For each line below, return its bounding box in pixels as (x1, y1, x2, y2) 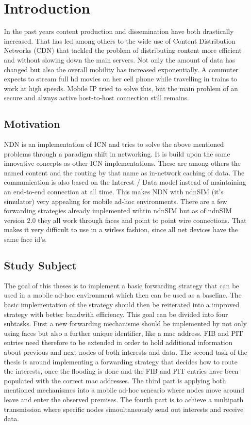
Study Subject (4, 258, 77, 272)
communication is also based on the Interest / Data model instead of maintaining (4, 177, 246, 187)
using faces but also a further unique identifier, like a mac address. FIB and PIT (4, 328, 243, 338)
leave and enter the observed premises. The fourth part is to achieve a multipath (4, 394, 244, 404)
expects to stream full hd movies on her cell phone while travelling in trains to (4, 74, 237, 84)
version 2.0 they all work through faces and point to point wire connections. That (4, 215, 247, 225)
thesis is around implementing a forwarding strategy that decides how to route (4, 356, 237, 366)
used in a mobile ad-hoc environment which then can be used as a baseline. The (4, 290, 242, 300)
